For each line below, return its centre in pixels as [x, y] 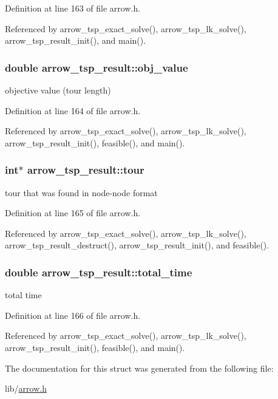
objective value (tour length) [58, 90]
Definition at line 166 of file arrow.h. [73, 315]
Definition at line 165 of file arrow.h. [73, 213]
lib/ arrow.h [26, 388]
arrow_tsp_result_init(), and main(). [76, 40]
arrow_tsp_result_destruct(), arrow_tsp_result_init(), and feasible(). [137, 245]
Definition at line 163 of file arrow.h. [73, 8]
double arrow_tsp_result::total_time [99, 272]
